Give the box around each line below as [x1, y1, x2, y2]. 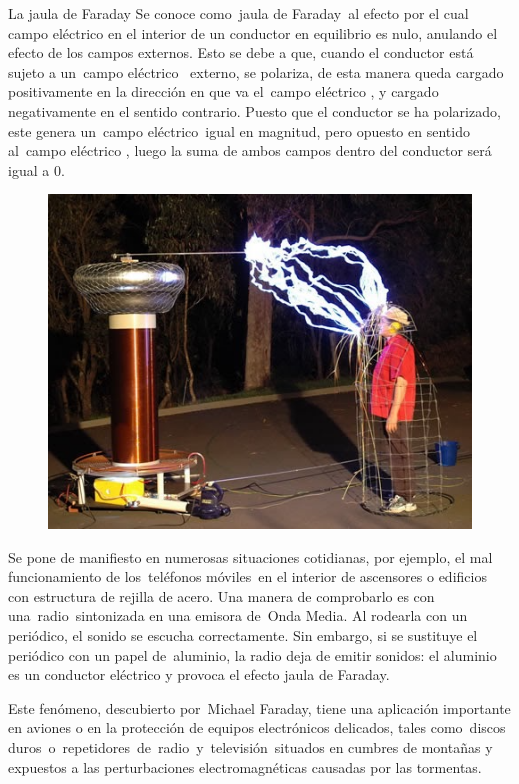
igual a [8, 159, 50, 180]
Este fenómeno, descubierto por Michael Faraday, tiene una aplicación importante [8, 697, 511, 718]
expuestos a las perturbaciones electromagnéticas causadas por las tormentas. [8, 756, 482, 777]
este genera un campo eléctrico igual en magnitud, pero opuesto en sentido [8, 120, 470, 141]
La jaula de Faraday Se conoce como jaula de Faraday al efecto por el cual [8, 3, 469, 23]
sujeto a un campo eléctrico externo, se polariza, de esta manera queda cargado [8, 61, 504, 82]
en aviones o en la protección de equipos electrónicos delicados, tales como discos [8, 717, 506, 738]
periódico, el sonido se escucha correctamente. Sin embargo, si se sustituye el [8, 625, 478, 646]
